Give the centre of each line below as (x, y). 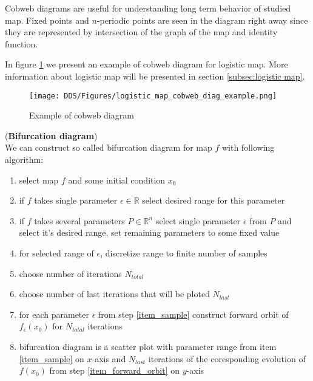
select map (39, 180)
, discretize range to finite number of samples (184, 252)
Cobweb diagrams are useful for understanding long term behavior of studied (148, 8)
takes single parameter (76, 200)
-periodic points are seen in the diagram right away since (202, 20)
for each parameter (54, 314)
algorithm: (24, 159)
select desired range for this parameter (214, 200)
